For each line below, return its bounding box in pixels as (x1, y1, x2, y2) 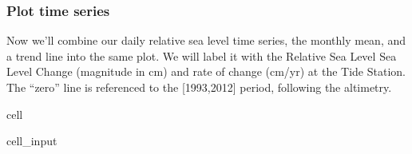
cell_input (6, 132, 57, 149)
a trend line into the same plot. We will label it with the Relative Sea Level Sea (6, 47, 397, 64)
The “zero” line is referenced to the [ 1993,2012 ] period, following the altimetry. (6, 79, 392, 95)
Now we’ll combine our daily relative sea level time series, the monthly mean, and (6, 32, 406, 49)
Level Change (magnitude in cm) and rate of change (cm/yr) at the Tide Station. (6, 63, 406, 80)
